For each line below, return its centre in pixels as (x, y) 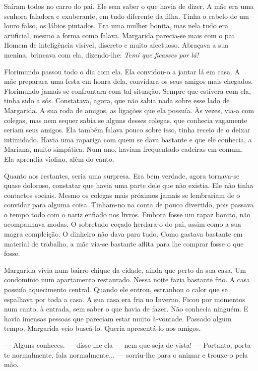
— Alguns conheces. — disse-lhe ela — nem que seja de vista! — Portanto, (118, 345)
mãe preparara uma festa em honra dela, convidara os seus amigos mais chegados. (129, 81)
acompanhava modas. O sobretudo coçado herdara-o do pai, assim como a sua (123, 224)
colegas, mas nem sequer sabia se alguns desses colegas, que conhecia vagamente (126, 120)
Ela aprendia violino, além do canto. (59, 158)
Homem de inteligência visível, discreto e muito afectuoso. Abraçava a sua (116, 45)
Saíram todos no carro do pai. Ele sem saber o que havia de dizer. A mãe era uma (129, 6)
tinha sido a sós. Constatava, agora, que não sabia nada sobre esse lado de (117, 100)
